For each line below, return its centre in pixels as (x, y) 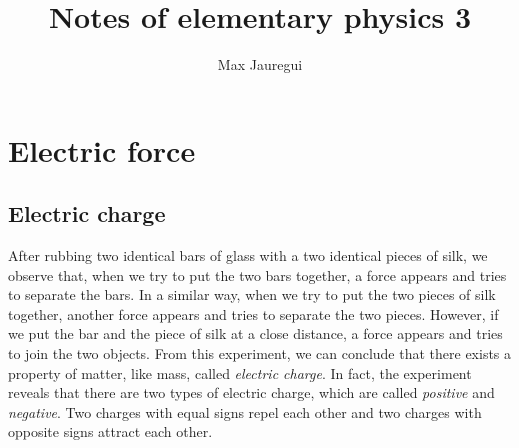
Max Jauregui (260, 64)
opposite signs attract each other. (110, 431)
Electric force (102, 149)
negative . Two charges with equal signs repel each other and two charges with (245, 411)
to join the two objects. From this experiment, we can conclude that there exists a (260, 353)
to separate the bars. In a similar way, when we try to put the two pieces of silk (252, 294)
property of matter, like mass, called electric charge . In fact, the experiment (240, 372)
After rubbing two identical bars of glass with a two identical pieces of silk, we (248, 255)
